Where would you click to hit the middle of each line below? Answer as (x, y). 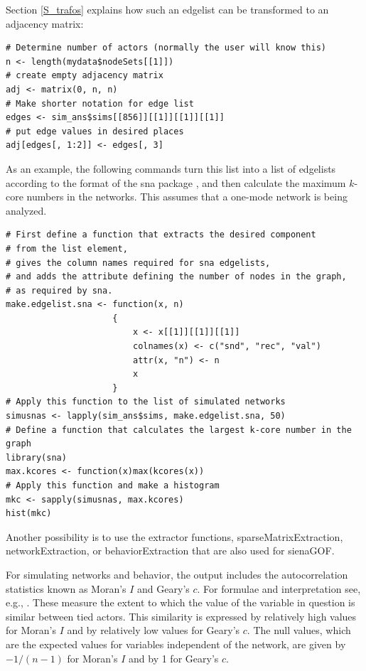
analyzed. (26, 210)
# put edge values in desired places (95, 131)
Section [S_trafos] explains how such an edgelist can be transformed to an (167, 9)
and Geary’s (163, 588)
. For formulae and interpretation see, (279, 588)
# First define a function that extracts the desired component (161, 235)
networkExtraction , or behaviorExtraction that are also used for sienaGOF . (170, 551)
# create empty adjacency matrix (85, 76)
